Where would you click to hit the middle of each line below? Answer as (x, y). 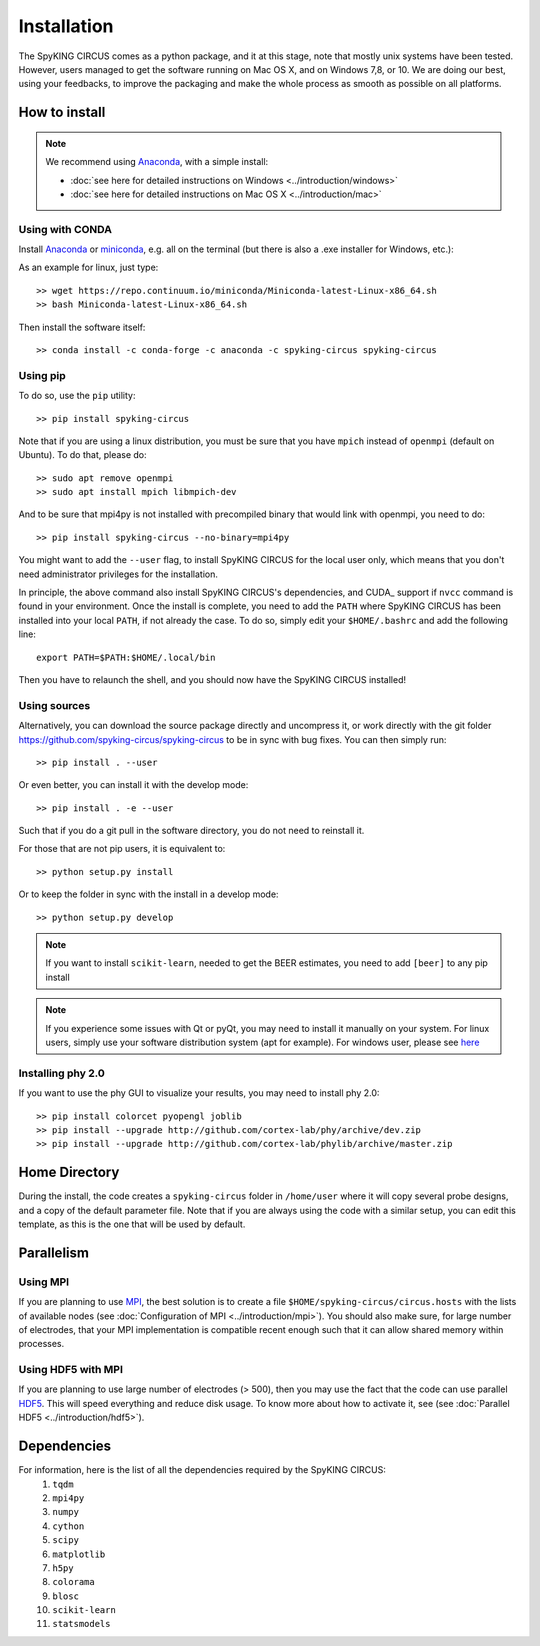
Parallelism (54, 1252)
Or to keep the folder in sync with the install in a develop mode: (148, 894)
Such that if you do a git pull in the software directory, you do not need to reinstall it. (191, 831)
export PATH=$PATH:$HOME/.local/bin (126, 657)
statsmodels (81, 1624)
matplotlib (79, 1554)
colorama (73, 1582)
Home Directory (69, 1172)
